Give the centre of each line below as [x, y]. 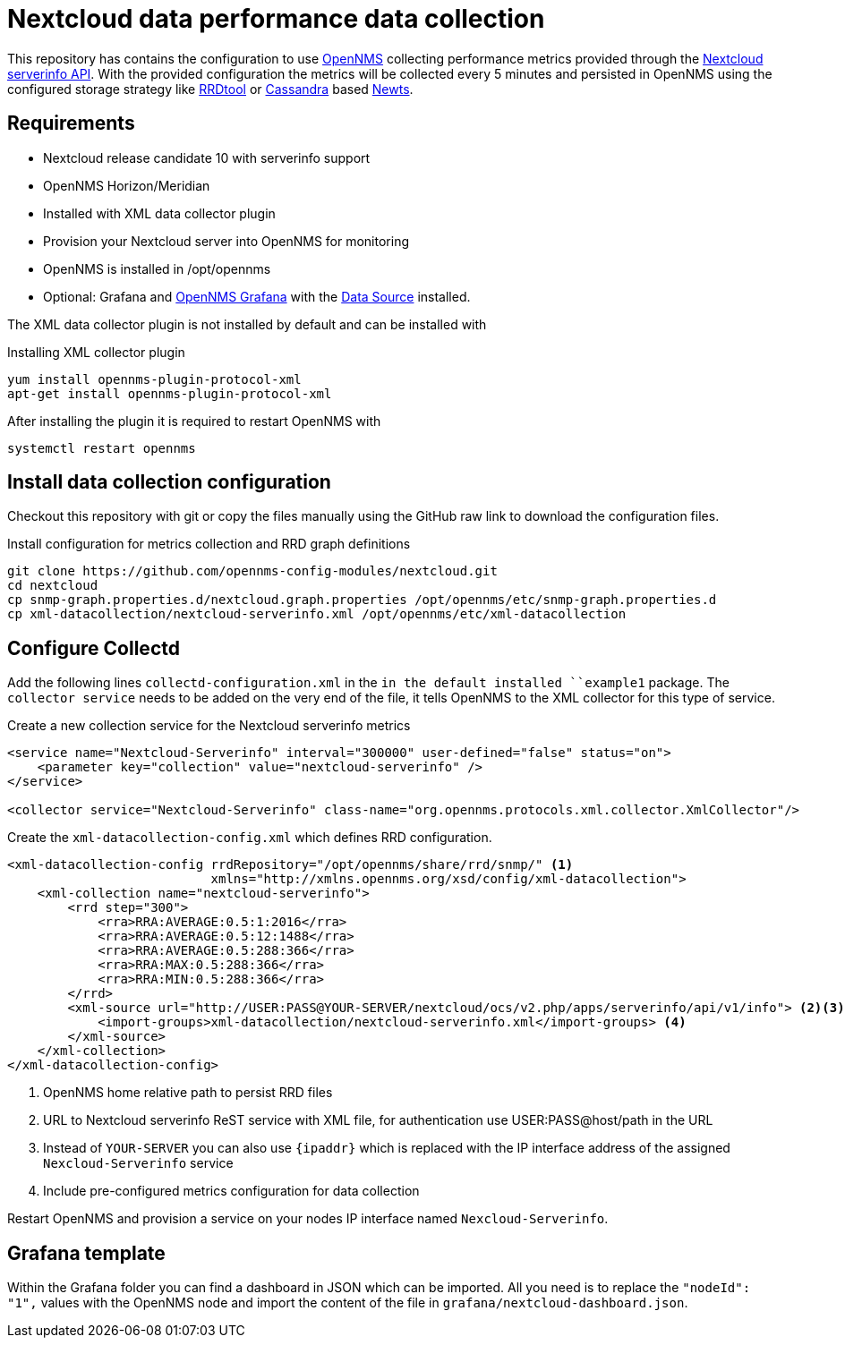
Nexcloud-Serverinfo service [138, 1163]
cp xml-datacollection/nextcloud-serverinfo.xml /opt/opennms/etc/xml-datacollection [317, 614]
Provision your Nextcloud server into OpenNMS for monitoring [226, 241]
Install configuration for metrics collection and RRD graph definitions [209, 544]
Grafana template [86, 1253]
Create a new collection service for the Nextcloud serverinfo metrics [209, 726]
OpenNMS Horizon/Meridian [127, 185]
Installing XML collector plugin [96, 352]
